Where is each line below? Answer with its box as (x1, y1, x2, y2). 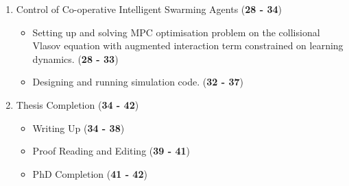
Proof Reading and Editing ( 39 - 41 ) (32, 144, 191, 158)
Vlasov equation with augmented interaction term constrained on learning (32, 38, 344, 53)
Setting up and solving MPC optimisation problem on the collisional (32, 25, 320, 39)
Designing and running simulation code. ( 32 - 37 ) (32, 75, 243, 89)
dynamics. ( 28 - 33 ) (32, 51, 119, 66)
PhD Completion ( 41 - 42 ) (32, 166, 147, 181)
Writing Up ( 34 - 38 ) (32, 120, 125, 135)
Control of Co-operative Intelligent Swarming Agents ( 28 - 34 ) (16, 2, 282, 16)
